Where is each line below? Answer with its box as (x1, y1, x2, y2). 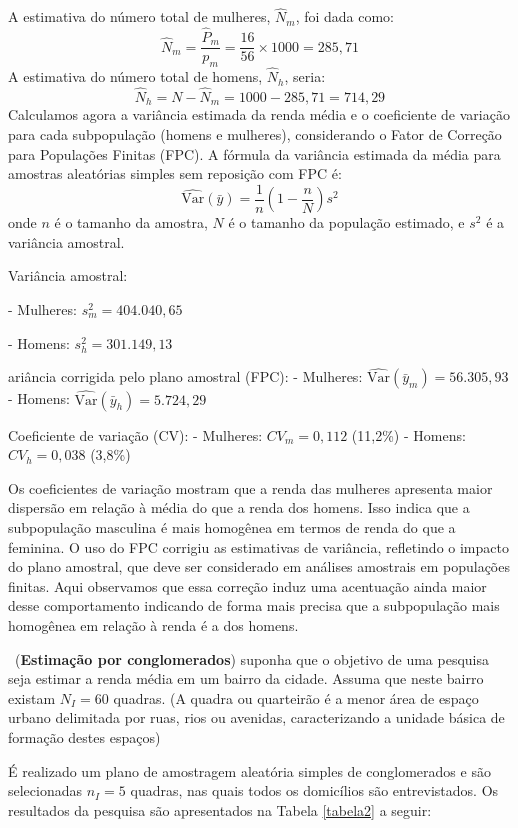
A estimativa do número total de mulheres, (8, 6, 271, 27)
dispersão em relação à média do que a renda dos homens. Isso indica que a (8, 497, 470, 518)
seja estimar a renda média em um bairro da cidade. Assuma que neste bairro (8, 668, 484, 689)
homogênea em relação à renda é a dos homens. (8, 614, 299, 635)
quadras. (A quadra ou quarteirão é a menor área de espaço (113, 687, 479, 708)
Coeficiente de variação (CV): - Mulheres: (8, 424, 263, 445)
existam (8, 687, 56, 708)
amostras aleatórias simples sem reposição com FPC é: (8, 163, 342, 184)
